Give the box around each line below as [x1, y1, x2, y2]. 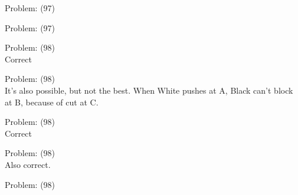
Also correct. [5, 158, 51, 170]
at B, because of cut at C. [5, 95, 99, 108]
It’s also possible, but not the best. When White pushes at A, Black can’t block [5, 84, 293, 96]
